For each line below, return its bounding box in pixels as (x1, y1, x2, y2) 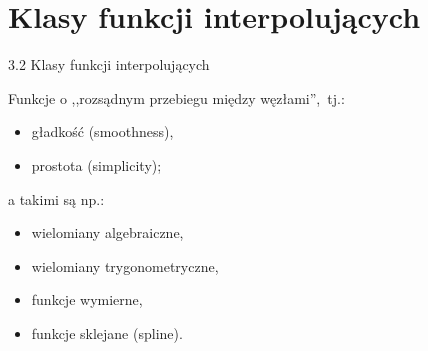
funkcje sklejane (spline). (31, 322, 183, 343)
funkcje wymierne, (31, 289, 143, 310)
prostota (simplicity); (31, 154, 162, 175)
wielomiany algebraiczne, (31, 222, 184, 243)
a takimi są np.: (8, 188, 105, 209)
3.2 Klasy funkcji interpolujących (8, 54, 210, 75)
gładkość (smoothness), (31, 121, 174, 142)
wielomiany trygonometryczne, (31, 255, 219, 276)
